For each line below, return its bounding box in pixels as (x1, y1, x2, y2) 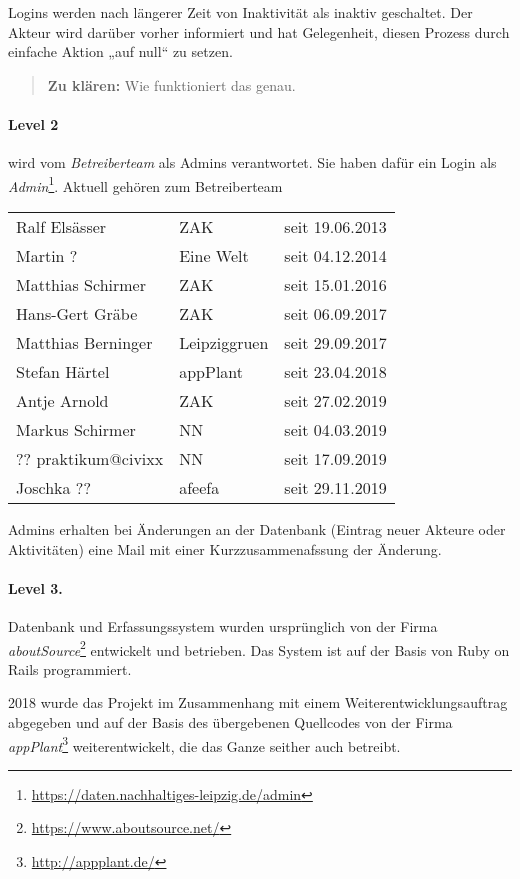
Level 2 (8, 113, 59, 134)
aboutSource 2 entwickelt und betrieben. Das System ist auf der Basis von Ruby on (8, 636, 510, 660)
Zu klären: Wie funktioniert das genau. (47, 74, 296, 95)
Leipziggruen (179, 331, 269, 355)
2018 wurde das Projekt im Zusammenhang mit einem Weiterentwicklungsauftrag (8, 692, 508, 713)
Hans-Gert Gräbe (16, 302, 138, 326)
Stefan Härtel (16, 360, 110, 384)
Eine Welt (179, 244, 249, 268)
